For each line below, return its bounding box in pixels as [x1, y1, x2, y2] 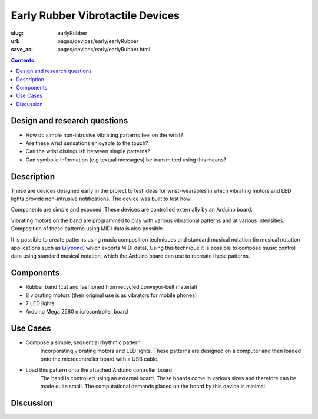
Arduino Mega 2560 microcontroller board [25, 308, 128, 315]
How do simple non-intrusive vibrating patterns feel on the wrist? [25, 131, 184, 138]
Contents [11, 57, 35, 64]
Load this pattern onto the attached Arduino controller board [25, 366, 173, 374]
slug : [11, 29, 24, 37]
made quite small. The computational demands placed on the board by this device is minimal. [40, 383, 267, 390]
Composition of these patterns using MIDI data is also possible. [11, 225, 165, 232]
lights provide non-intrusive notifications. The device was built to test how [11, 195, 191, 203]
